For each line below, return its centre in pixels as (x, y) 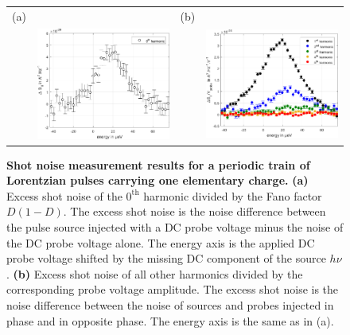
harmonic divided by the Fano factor (233, 195)
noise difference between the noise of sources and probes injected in (170, 305)
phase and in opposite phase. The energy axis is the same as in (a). (170, 320)
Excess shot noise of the (64, 195)
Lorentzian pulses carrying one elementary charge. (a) (157, 180)
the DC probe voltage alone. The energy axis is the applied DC (161, 242)
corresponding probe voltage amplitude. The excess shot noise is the (173, 289)
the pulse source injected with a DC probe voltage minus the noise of (175, 227)
